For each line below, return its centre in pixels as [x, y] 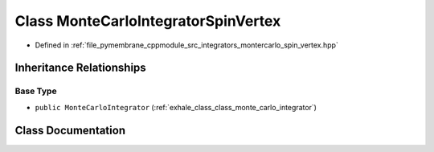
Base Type [36, 91]
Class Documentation [70, 130]
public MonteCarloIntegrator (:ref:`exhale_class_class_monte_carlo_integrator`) [176, 107]
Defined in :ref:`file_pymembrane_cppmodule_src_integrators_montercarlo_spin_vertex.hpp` [187, 45]
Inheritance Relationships [80, 68]
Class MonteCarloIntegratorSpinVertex [148, 21]
